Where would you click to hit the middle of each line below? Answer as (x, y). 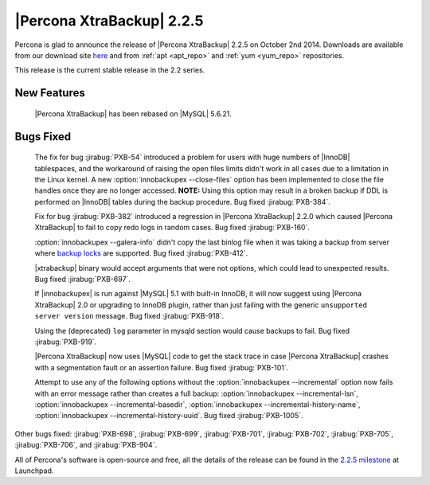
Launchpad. (34, 471)
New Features (50, 93)
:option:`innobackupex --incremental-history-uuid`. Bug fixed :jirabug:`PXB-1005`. (169, 416)
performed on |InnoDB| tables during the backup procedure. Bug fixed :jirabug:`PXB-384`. (182, 201)
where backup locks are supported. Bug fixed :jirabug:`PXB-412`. (141, 253)
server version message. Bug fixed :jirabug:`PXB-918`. (129, 316)
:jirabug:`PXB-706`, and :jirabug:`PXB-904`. (86, 445)
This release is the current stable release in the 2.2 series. (110, 70)
